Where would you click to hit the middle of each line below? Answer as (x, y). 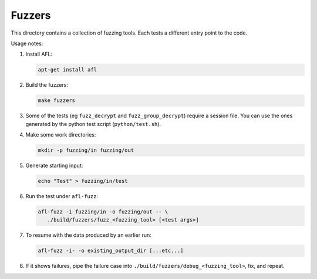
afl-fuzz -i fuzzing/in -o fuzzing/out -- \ (103, 212)
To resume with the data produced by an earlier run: (89, 235)
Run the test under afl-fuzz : (62, 196)
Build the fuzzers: (47, 85)
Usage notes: (27, 43)
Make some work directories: (61, 135)
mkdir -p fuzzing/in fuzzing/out (86, 150)
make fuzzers (57, 101)
